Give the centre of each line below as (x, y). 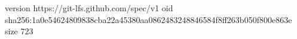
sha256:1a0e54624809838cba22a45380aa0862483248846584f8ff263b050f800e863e (148, 19)
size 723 (19, 31)
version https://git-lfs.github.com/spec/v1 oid (89, 8)
